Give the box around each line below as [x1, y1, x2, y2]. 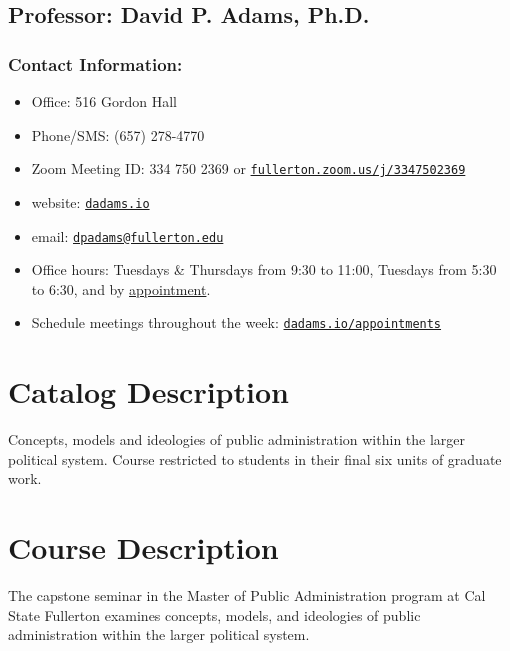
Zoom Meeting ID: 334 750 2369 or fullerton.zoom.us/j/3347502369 [31, 158, 466, 179]
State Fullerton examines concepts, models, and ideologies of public [8, 604, 421, 625]
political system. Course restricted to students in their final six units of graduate [8, 448, 502, 469]
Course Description [8, 527, 279, 568]
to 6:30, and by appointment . [31, 278, 211, 299]
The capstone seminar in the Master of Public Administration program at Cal [8, 585, 486, 606]
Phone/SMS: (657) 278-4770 [31, 124, 205, 145]
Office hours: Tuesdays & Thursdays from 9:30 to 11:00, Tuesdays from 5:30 [31, 259, 497, 280]
